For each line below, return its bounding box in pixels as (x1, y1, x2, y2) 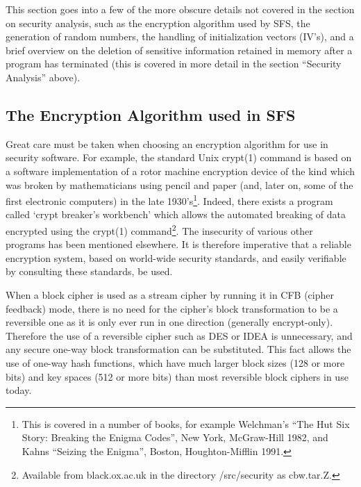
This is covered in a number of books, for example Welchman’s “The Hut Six (22, 416, 350, 431)
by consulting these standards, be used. (6, 264, 173, 279)
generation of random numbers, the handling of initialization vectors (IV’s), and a (6, 29, 354, 44)
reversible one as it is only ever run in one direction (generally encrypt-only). (6, 315, 333, 329)
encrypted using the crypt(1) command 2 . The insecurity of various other (6, 221, 313, 238)
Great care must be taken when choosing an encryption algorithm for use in (6, 136, 328, 151)
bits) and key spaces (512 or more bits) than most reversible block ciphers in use (6, 369, 349, 383)
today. (6, 383, 32, 397)
